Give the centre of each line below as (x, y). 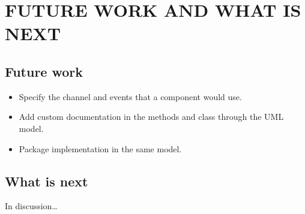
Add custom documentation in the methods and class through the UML (151, 117)
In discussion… (31, 206)
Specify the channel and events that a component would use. (130, 96)
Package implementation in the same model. (100, 148)
